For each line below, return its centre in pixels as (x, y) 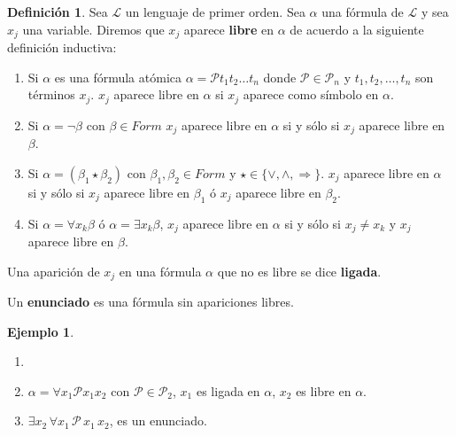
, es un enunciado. (158, 420)
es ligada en (228, 390)
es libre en (324, 390)
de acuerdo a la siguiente (357, 29)
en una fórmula (160, 271)
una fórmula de (363, 12)
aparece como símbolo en (311, 94)
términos (51, 94)
